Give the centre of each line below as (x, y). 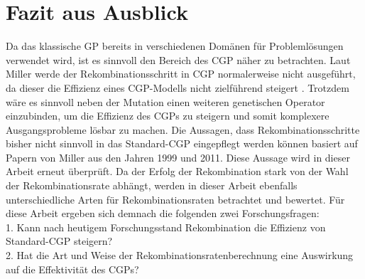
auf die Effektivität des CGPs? (72, 269)
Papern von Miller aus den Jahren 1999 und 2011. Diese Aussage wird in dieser (178, 157)
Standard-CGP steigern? (59, 241)
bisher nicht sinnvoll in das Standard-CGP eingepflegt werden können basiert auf (182, 143)
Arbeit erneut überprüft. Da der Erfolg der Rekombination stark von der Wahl (177, 171)
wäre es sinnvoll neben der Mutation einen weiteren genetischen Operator (165, 101)
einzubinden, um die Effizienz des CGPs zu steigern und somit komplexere (168, 116)
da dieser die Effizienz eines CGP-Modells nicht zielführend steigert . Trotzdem (178, 87)
